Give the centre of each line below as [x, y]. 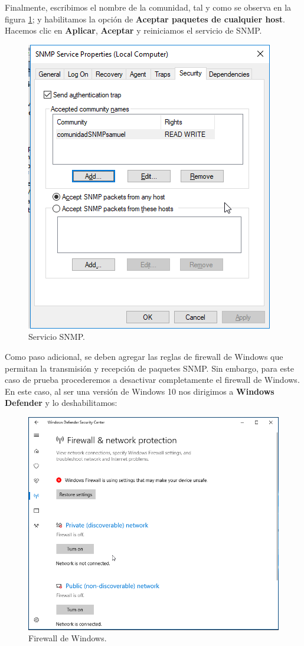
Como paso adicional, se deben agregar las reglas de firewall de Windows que [144, 356]
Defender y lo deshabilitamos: [61, 403]
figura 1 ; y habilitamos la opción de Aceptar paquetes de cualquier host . [145, 19]
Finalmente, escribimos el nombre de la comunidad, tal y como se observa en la [148, 7]
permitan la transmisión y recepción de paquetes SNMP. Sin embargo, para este [149, 368]
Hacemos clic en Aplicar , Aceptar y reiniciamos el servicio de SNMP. [133, 30]
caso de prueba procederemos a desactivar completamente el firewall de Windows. [152, 380]
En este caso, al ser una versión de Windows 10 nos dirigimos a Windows [140, 391]
